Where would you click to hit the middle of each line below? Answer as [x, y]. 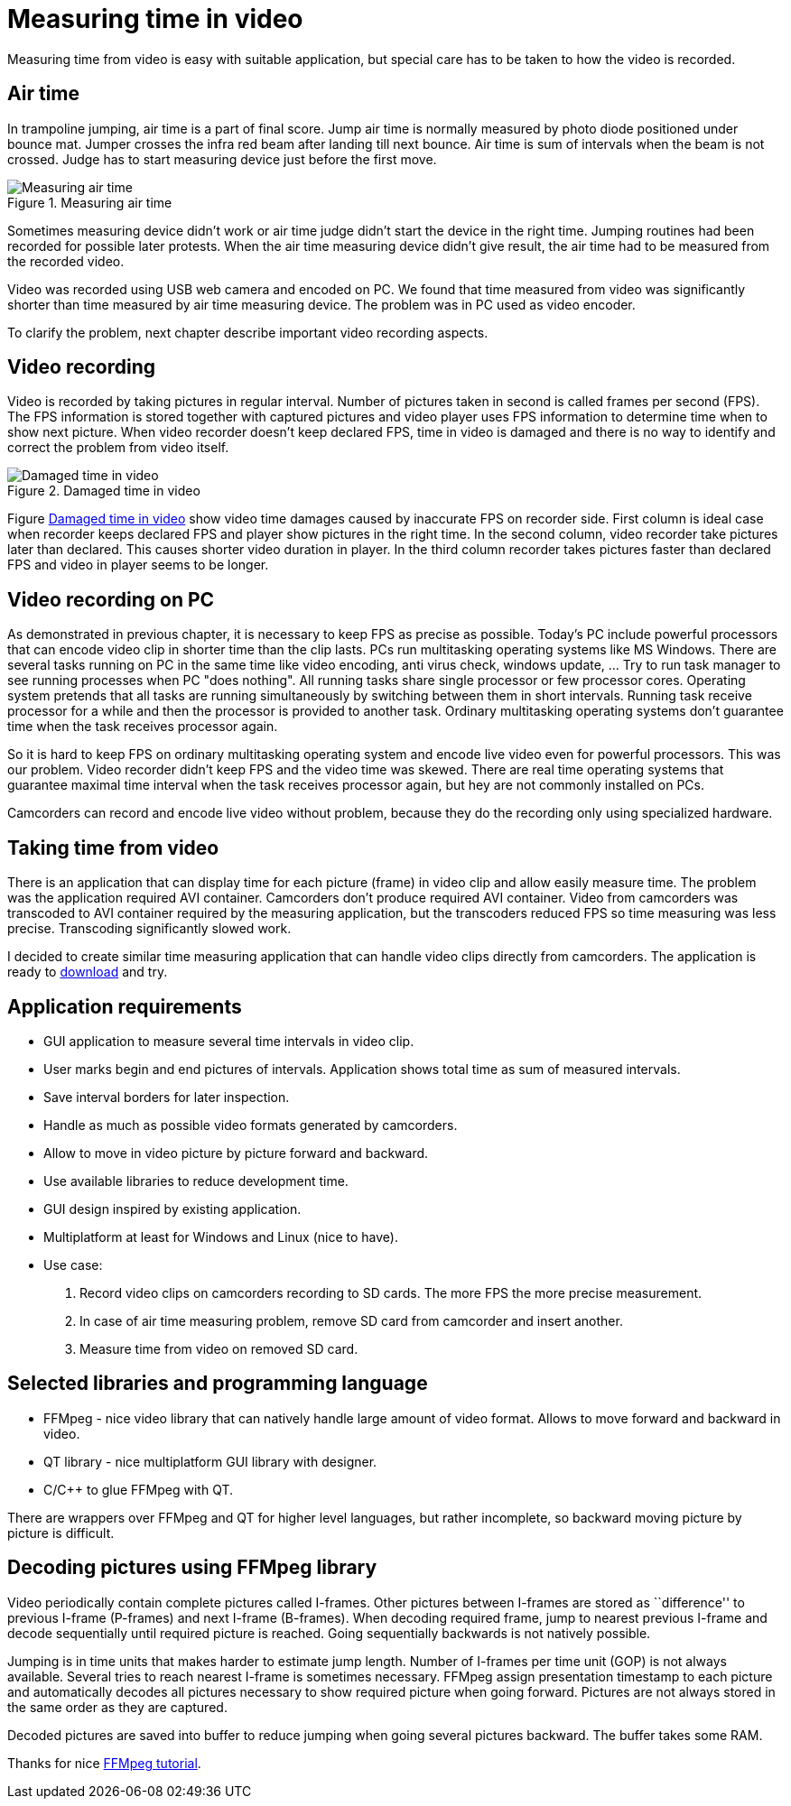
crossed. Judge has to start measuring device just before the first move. [222, 159]
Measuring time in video [155, 19]
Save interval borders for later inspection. [167, 1097]
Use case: [73, 1264]
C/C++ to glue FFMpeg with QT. [139, 1489]
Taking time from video [113, 847]
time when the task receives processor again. [143, 727]
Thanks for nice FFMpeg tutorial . [104, 1763]
